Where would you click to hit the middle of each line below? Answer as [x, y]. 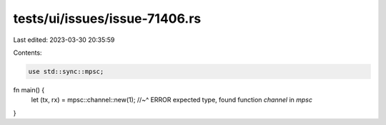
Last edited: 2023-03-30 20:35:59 [64, 40]
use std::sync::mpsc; [66, 71]
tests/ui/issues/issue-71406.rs [107, 18]
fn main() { [29, 89]
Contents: [28, 53]
